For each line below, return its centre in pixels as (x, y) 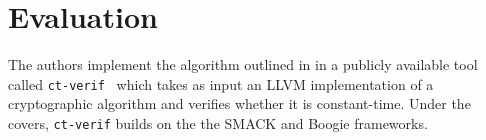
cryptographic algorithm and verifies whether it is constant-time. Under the (239, 103)
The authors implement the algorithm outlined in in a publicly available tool (243, 64)
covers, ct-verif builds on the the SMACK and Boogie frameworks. (218, 122)
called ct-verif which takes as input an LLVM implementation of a (221, 83)
